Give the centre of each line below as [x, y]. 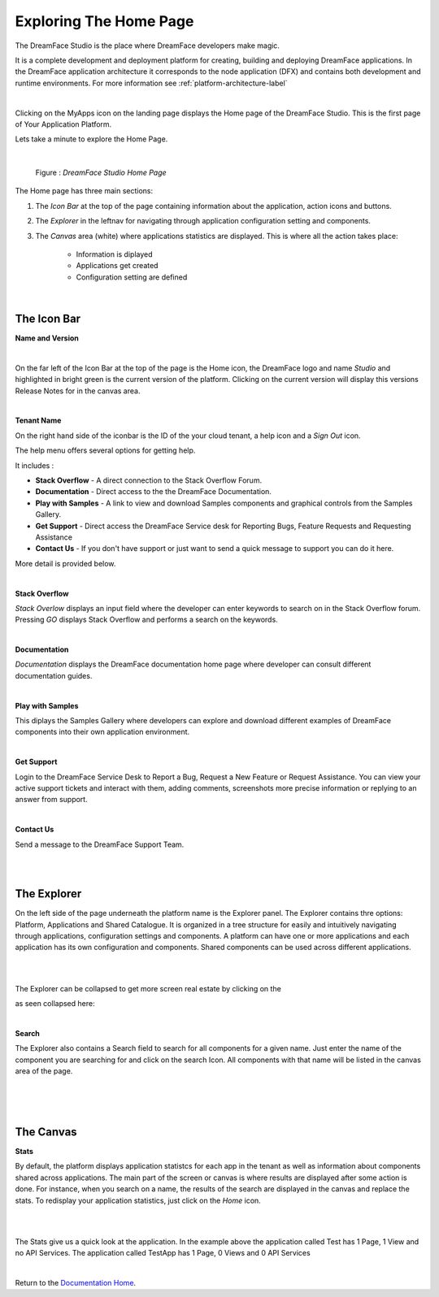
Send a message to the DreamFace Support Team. [100, 844]
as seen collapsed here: [55, 1003]
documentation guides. [54, 675]
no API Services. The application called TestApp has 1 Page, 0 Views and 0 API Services [163, 1253]
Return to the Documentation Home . [76, 1282]
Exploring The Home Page [104, 21]
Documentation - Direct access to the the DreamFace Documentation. [154, 492]
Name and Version [47, 338]
